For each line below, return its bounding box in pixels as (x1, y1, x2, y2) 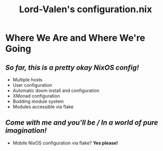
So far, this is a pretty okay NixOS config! (5, 63, 139, 72)
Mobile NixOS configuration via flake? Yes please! (12, 140, 118, 146)
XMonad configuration (12, 93, 60, 99)
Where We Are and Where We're (5, 32, 145, 44)
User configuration (12, 82, 52, 88)
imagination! (5, 126, 47, 135)
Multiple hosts (12, 77, 43, 82)
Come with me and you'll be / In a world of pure (5, 118, 158, 127)
